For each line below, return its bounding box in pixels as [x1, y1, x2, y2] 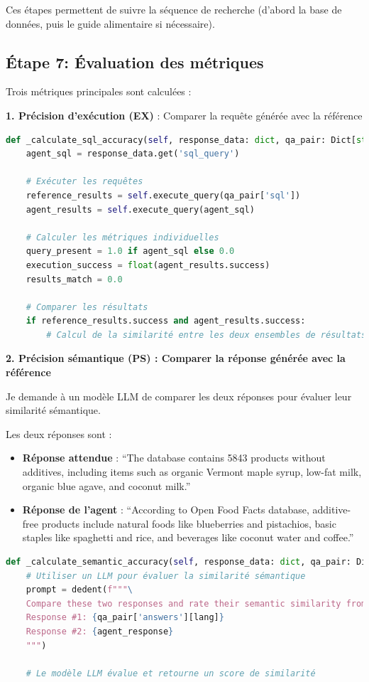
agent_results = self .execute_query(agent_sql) [26, 204, 255, 215]
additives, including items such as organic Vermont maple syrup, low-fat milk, [22, 464, 362, 479]
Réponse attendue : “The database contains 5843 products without [22, 450, 326, 465]
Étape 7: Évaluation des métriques [6, 50, 264, 73]
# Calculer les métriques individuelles [26, 232, 219, 243]
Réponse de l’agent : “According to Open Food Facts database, [22, 502, 309, 517]
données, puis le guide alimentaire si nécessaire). [6, 16, 215, 31]
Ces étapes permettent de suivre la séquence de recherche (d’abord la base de [6, 2, 342, 16]
